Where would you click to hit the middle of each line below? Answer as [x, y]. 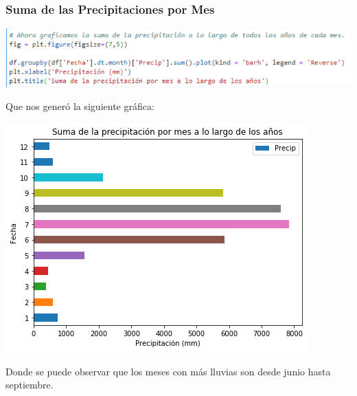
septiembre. [30, 385]
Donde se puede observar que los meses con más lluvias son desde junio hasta [168, 371]
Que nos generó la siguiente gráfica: [80, 106]
